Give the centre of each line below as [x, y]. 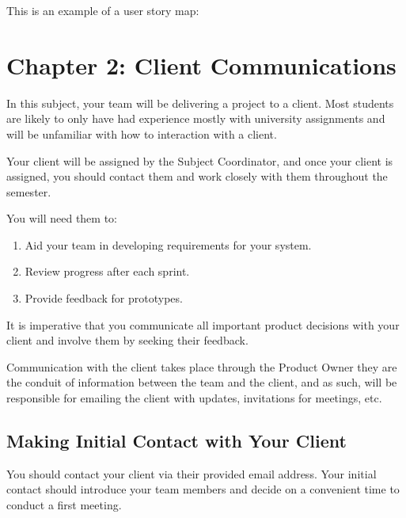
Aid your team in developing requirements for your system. [168, 244]
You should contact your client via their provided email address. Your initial [192, 473]
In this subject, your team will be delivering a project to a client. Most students [200, 103]
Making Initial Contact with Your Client [176, 441]
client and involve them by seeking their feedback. [127, 340]
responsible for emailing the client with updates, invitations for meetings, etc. [194, 398]
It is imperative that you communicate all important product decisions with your [203, 324]
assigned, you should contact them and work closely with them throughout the [197, 176]
